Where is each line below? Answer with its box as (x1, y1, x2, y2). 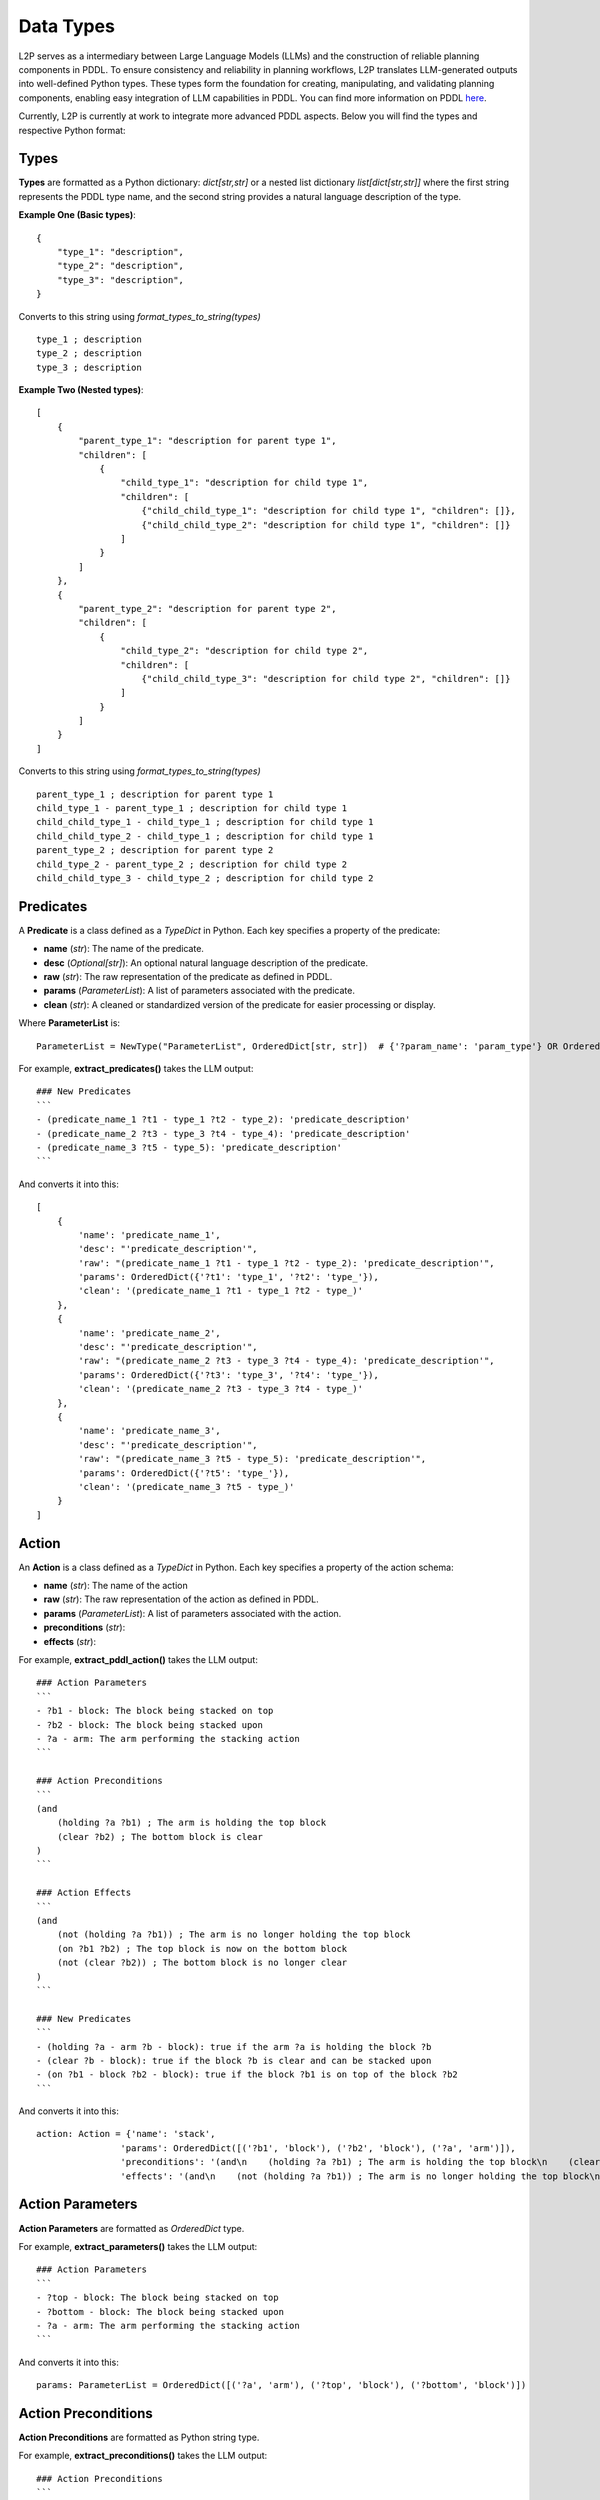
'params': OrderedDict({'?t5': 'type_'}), (78, 1467, 290, 1479)
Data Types (18, 15, 115, 37)
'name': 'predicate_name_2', (78, 1327, 222, 1339)
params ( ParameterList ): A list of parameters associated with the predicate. (43, 985, 355, 997)
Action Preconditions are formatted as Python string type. (18, 2431, 260, 2443)
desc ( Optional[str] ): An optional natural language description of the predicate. (43, 956, 369, 969)
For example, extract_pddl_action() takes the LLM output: (18, 1653, 259, 1665)
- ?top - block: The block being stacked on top (36, 2292, 279, 2304)
